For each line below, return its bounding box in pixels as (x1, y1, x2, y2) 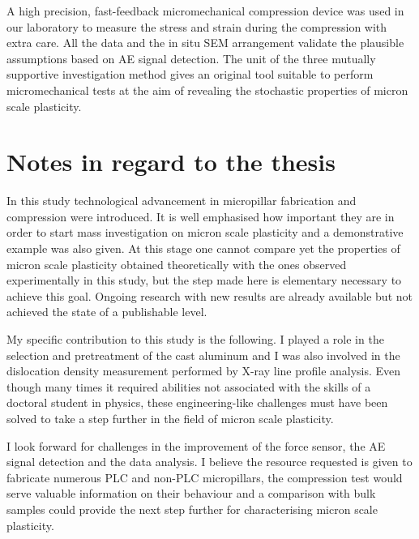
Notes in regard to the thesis (6, 145, 336, 178)
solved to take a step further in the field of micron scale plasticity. (6, 410, 334, 426)
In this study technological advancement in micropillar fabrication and (6, 192, 357, 209)
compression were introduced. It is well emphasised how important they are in (6, 207, 395, 225)
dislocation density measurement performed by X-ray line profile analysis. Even (6, 362, 401, 379)
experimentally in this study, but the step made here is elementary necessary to (6, 272, 402, 289)
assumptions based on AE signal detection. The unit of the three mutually (6, 49, 376, 66)
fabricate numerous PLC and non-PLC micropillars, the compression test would (6, 468, 403, 486)
